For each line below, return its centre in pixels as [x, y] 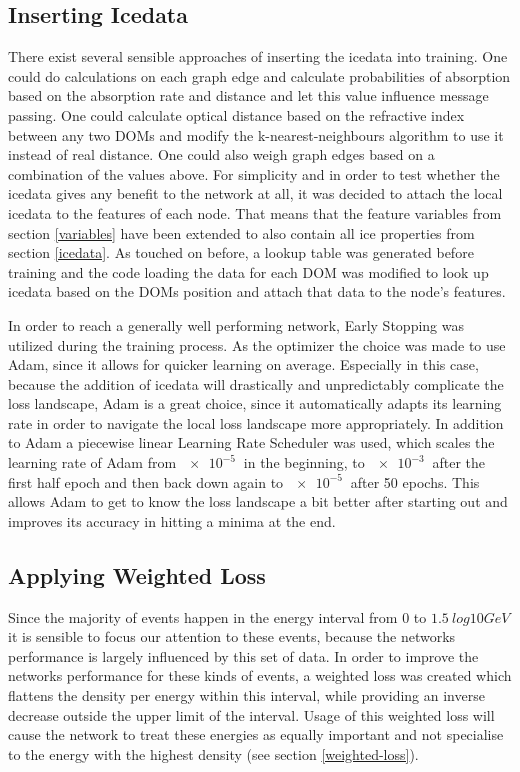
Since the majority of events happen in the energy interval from [203, 616]
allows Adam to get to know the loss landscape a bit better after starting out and [258, 501]
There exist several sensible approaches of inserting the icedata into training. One [258, 56]
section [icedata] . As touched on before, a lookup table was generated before [241, 252]
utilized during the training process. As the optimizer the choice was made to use [257, 344]
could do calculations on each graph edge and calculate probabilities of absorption [259, 75]
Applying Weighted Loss [137, 574]
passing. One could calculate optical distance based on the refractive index [236, 114]
